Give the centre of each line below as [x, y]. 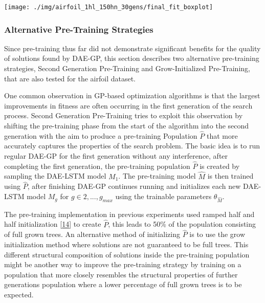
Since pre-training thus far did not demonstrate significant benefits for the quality [132, 48]
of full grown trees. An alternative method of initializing [92, 234]
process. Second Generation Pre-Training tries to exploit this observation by [124, 115]
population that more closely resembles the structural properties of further [121, 274]
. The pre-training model [157, 176]
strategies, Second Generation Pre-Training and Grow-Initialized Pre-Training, [127, 68]
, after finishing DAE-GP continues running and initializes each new [134, 186]
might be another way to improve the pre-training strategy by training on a [123, 264]
